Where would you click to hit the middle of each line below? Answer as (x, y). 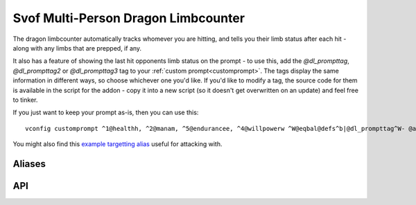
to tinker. (25, 100)
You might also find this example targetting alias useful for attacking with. (118, 144)
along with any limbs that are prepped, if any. (77, 48)
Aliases (29, 164)
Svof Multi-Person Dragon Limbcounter (129, 18)
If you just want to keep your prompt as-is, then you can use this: (106, 113)
